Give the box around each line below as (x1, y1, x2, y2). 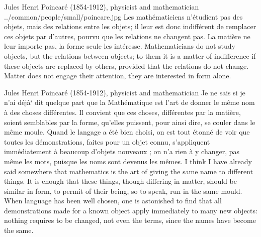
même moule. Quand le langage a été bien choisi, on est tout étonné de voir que (4, 127, 250, 137)
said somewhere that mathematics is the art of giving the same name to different (4, 166, 253, 176)
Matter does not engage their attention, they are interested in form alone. (4, 70, 231, 81)
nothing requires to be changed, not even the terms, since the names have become (4, 215, 256, 225)
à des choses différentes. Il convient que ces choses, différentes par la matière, (4, 106, 241, 117)
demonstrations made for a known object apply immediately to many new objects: (4, 205, 257, 215)
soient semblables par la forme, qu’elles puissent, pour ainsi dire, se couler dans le (4, 116, 255, 127)
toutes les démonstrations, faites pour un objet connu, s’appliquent (4, 136, 210, 147)
